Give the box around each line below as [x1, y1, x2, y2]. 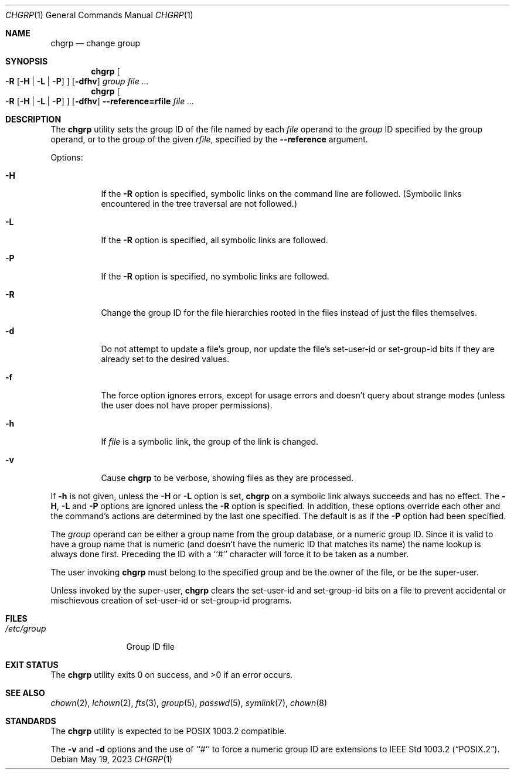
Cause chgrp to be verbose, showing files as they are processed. [101, 473, 354, 483]
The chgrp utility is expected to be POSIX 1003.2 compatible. [50, 726, 287, 736]
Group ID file [126, 642, 175, 652]
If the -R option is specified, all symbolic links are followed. [101, 235, 328, 245]
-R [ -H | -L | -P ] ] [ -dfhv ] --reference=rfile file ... [5, 96, 195, 106]
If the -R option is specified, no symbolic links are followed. [101, 271, 329, 281]
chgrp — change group [50, 38, 141, 48]
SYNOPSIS [5, 56, 48, 66]
